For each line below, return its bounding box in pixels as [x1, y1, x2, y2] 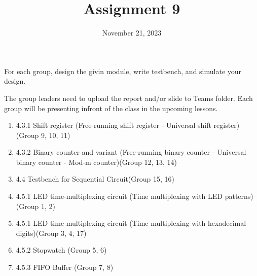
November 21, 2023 [102, 27, 162, 38]
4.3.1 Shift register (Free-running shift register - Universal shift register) [16, 120, 240, 130]
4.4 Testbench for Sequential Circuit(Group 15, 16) [16, 174, 175, 184]
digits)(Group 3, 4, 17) [16, 227, 87, 238]
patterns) [225, 191, 253, 201]
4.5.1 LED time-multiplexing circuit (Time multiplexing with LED [16, 191, 223, 201]
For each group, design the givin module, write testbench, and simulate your [4, 65, 242, 76]
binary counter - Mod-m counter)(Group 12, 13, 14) [16, 156, 177, 167]
